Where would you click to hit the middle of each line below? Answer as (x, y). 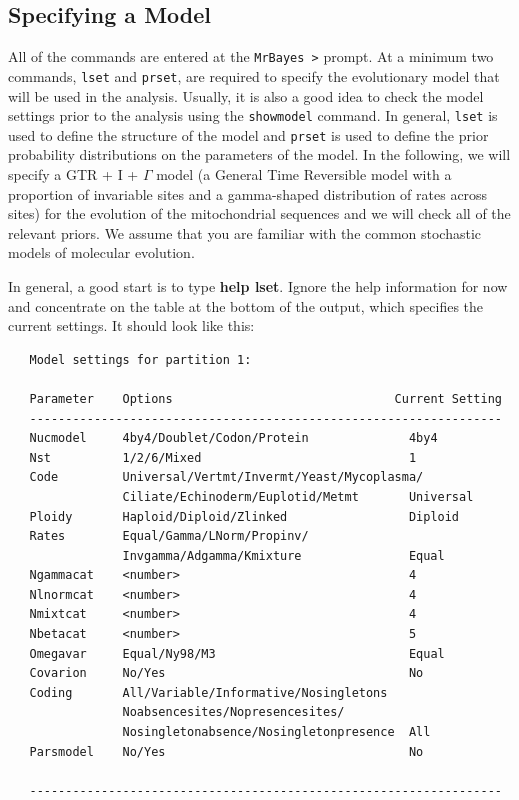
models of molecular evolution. (101, 252)
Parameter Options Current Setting (265, 398)
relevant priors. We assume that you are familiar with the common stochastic (245, 232)
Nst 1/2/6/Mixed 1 (223, 457)
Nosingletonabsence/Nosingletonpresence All (276, 732)
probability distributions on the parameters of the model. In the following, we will (259, 154)
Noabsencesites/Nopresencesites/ (233, 712)
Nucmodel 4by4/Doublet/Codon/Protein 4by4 (233, 438)
